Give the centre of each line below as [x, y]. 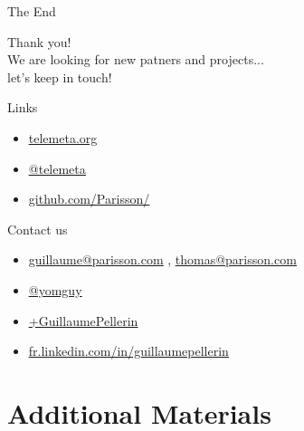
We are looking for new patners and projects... [136, 59]
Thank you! [39, 41]
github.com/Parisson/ [89, 199]
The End [32, 11]
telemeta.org [63, 137]
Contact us [38, 229]
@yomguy [55, 289]
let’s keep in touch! [60, 77]
